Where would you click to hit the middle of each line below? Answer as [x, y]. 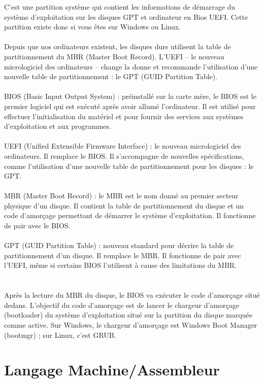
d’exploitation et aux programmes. [58, 126]
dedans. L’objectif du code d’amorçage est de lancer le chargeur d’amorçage [122, 305]
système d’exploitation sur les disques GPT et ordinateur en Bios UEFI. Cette [126, 16]
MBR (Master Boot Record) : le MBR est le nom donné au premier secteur [121, 196]
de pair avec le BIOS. [37, 225]
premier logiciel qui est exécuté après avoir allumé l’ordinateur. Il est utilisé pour [130, 106]
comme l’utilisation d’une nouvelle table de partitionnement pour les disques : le [129, 166]
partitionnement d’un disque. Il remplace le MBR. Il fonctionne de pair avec [123, 255]
